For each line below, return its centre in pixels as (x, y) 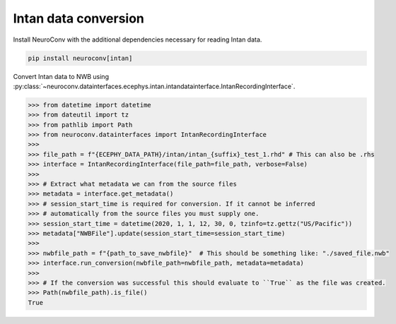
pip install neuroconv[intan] (80, 58)
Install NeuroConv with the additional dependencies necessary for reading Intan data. (138, 40)
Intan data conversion (79, 18)
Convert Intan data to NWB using (61, 76)
